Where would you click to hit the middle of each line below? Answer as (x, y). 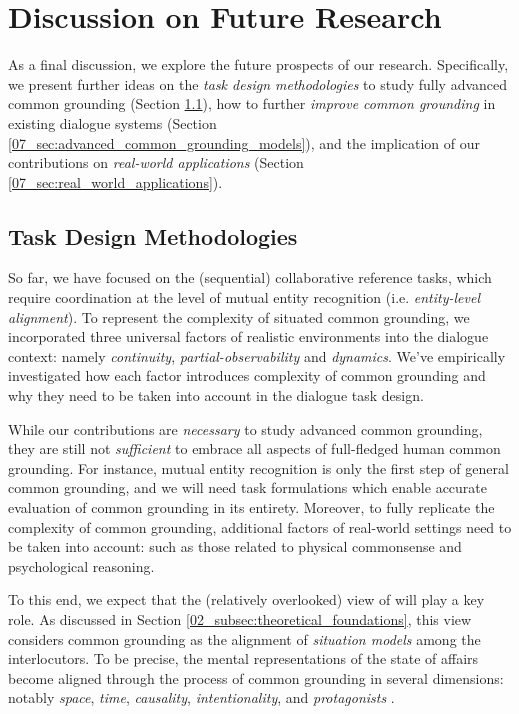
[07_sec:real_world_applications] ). (115, 181)
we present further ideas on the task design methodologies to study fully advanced (258, 83)
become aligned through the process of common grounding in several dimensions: (256, 677)
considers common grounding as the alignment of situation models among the (244, 638)
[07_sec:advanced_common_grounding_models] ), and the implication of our (244, 142)
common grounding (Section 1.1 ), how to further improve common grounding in (252, 103)
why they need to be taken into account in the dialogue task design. (216, 395)
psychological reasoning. (81, 565)
